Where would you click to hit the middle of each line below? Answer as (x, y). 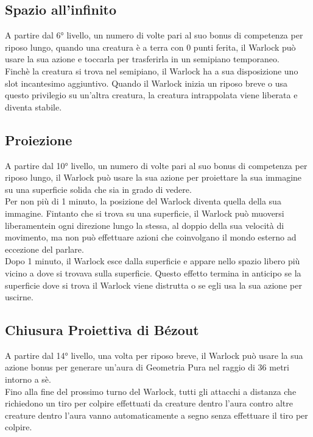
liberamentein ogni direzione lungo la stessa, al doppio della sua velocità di (145, 225)
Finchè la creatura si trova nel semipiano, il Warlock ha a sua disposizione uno (152, 70)
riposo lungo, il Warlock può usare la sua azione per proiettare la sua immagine (153, 177)
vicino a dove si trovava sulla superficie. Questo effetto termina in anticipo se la (153, 273)
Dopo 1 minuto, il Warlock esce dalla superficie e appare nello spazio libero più (153, 261)
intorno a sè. (28, 379)
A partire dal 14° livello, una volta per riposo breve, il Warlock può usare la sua (154, 355)
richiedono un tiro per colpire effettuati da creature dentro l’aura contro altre (149, 403)
